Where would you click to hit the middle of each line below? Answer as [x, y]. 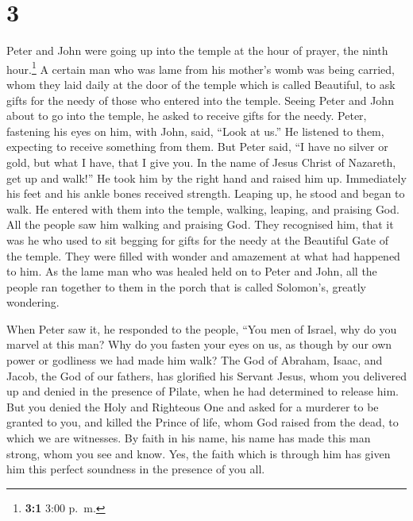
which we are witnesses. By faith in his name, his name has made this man [189, 438]
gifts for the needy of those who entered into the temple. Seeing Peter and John [200, 100]
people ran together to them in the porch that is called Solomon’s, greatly [186, 286]
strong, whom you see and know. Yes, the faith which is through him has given [199, 453]
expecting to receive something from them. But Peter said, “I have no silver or [197, 147]
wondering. [33, 302]
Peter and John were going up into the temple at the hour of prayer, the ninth [197, 50]
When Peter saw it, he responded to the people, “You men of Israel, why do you [202, 328]
